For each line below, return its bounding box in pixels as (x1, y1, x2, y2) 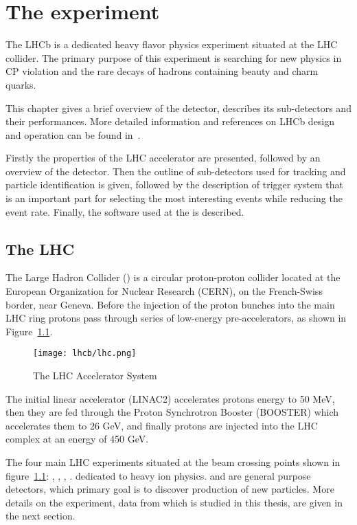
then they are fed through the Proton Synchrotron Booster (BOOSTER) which (5, 405, 339, 419)
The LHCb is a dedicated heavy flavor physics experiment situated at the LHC (5, 37, 338, 52)
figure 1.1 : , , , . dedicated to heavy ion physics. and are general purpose (5, 468, 311, 482)
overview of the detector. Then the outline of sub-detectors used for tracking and (5, 164, 346, 178)
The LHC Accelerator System (33, 368, 157, 383)
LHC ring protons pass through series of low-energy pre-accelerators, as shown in (5, 311, 347, 325)
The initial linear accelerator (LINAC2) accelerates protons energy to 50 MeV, (5, 391, 335, 405)
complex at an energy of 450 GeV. (5, 432, 149, 446)
